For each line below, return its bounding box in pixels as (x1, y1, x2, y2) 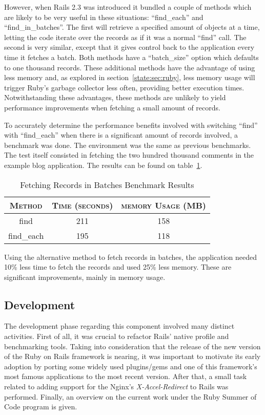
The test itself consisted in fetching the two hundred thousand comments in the (4, 149, 254, 160)
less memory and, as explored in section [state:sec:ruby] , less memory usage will (4, 72, 255, 83)
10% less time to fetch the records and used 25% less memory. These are (4, 261, 232, 272)
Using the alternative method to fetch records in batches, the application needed (4, 251, 257, 262)
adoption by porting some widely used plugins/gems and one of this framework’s (4, 361, 257, 371)
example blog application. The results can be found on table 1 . (4, 159, 202, 170)
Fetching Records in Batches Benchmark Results (20, 178, 194, 191)
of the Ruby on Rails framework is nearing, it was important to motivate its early (4, 351, 261, 362)
